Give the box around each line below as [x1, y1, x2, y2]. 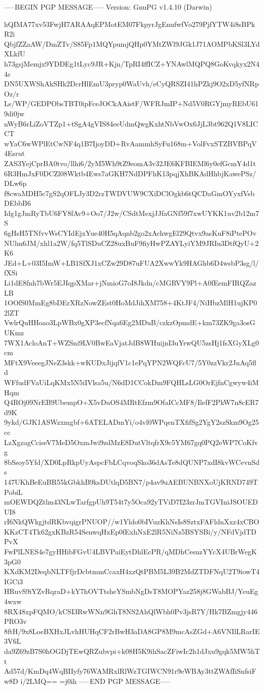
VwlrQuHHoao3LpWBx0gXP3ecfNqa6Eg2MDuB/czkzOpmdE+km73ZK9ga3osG [4, 317, 255, 328]
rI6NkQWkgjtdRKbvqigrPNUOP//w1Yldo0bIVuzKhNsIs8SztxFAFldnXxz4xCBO [4, 516, 259, 527]
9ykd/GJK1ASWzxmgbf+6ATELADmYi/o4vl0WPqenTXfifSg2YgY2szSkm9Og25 [4, 417, 259, 427]
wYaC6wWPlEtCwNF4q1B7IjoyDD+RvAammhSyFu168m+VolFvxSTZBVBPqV [4, 138, 257, 148]
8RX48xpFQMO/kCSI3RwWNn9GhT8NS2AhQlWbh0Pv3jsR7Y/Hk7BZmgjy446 [4, 606, 258, 616]
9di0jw [4, 108, 25, 118]
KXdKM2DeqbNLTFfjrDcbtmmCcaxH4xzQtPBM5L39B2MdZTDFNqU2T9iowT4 [4, 566, 260, 577]
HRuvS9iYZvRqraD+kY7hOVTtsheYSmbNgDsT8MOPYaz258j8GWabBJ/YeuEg [4, 586, 258, 597]
